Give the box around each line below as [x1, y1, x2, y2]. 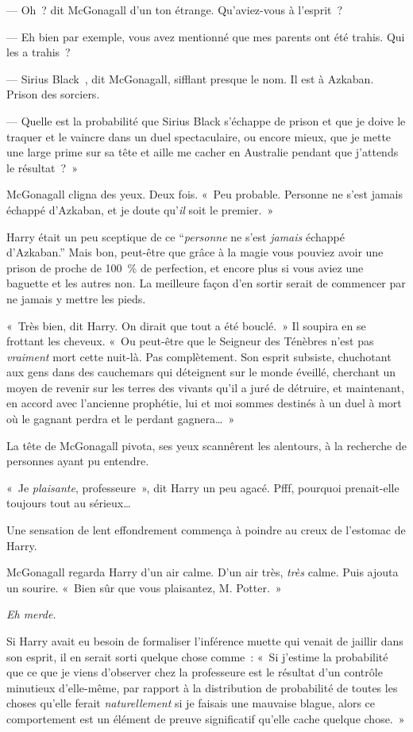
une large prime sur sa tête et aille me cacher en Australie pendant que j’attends [6, 144, 399, 160]
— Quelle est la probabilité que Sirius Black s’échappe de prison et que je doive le [6, 112, 406, 129]
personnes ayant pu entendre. [6, 453, 149, 469]
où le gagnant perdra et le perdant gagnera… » [6, 410, 235, 427]
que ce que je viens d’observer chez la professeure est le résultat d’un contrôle [6, 664, 383, 680]
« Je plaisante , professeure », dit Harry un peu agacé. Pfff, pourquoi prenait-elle [6, 479, 399, 495]
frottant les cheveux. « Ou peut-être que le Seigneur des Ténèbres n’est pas [6, 333, 374, 349]
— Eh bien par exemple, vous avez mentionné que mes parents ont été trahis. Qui [6, 28, 405, 44]
